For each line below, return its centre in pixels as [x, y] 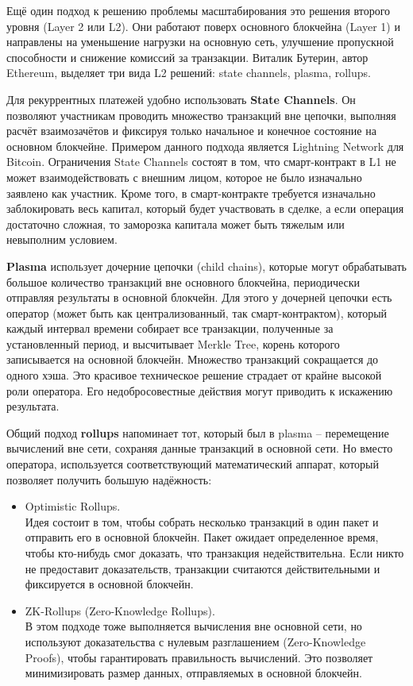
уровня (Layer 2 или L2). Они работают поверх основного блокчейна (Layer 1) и [203, 26]
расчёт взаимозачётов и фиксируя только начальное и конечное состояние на [191, 131]
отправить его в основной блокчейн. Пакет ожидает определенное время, [202, 537]
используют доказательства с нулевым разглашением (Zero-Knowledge [195, 641]
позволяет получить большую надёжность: [109, 479]
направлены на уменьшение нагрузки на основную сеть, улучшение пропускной [200, 42]
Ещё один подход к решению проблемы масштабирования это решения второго [199, 10]
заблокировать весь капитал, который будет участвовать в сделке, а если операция [205, 208]
